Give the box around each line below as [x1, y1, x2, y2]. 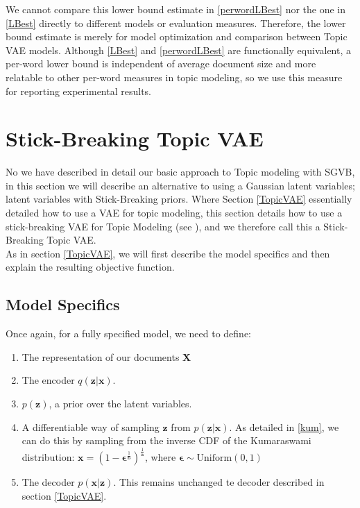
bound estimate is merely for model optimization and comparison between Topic [6, 29, 348, 44]
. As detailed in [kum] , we [229, 419, 339, 434]
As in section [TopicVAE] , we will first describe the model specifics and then [6, 246, 330, 260]
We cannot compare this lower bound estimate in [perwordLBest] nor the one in [6, 2, 346, 16]
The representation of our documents [22, 349, 180, 364]
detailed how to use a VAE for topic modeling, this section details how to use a [6, 205, 343, 220]
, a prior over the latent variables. [49, 396, 192, 411]
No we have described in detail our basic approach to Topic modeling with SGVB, [6, 164, 355, 179]
